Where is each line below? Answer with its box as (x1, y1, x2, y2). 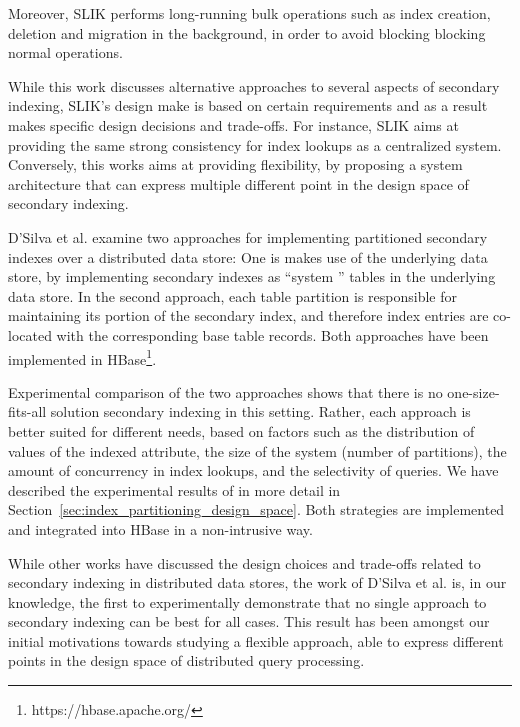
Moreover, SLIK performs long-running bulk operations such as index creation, (8, 3, 491, 23)
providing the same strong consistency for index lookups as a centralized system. (8, 134, 502, 155)
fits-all (8, 401, 47, 422)
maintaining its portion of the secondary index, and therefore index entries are (8, 305, 489, 326)
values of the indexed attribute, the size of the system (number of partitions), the (8, 440, 507, 461)
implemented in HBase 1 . (8, 345, 157, 369)
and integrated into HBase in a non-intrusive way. (8, 518, 313, 539)
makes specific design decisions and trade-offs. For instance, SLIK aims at (8, 114, 459, 135)
